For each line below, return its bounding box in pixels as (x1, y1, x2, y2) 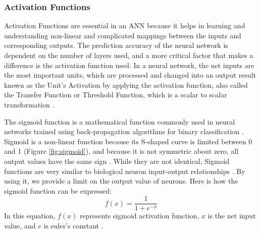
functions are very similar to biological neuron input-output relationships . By (4, 165, 245, 176)
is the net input (207, 210, 256, 221)
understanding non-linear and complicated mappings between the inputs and (4, 30, 241, 40)
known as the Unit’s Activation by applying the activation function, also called (4, 79, 248, 90)
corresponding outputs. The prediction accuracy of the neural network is (4, 40, 228, 50)
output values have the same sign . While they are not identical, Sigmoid (4, 155, 230, 166)
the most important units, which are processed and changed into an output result (4, 70, 256, 80)
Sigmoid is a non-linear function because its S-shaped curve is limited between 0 (4, 136, 252, 146)
